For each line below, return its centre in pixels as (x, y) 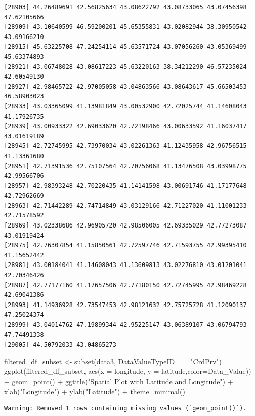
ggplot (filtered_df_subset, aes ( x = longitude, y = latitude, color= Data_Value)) (128, 371)
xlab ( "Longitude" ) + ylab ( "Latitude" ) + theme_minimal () (95, 391)
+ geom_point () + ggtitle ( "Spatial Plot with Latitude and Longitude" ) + (119, 381)
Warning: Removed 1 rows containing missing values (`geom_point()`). (125, 409)
